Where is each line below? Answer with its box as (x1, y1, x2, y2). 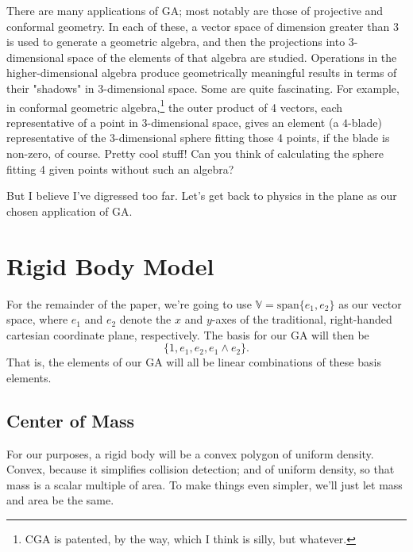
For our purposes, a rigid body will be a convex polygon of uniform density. (6, 445, 374, 462)
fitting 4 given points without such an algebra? (6, 160, 234, 177)
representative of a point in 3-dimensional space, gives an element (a (6, 113, 339, 130)
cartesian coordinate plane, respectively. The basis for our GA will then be (6, 326, 369, 343)
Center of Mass (6, 408, 134, 432)
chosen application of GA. (6, 202, 133, 219)
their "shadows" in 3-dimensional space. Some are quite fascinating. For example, (6, 79, 399, 96)
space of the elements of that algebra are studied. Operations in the (68, 48, 397, 65)
